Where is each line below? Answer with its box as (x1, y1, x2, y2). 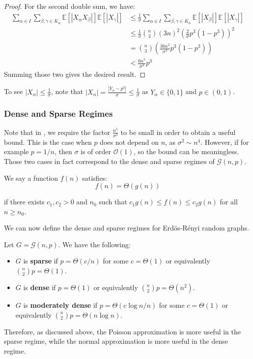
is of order (81, 146, 112, 157)
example (4, 146, 29, 157)
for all (220, 196, 238, 207)
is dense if (23, 282, 56, 293)
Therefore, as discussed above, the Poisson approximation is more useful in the (4, 326, 241, 336)
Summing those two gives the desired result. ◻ (4, 68, 146, 79)
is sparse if (23, 256, 58, 266)
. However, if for (200, 136, 249, 147)
